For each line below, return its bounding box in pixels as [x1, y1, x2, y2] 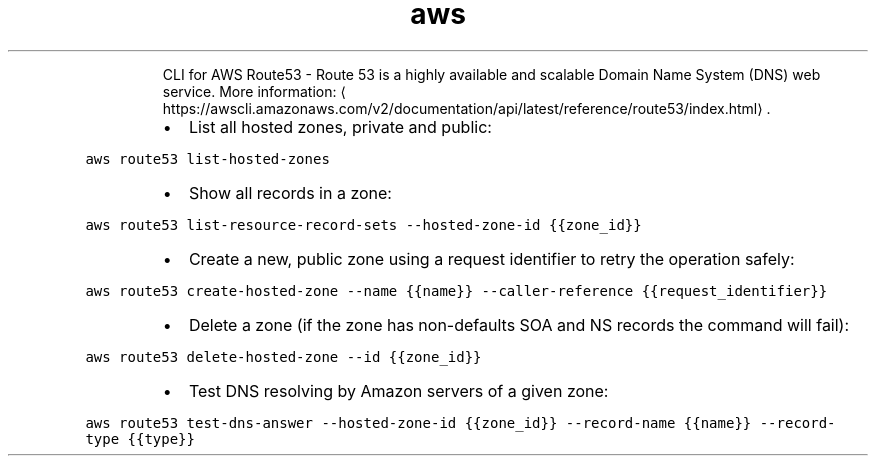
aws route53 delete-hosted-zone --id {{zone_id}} [85, 348, 482, 365]
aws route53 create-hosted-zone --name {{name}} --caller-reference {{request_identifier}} [85, 282, 828, 299]
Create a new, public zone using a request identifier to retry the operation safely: [188, 248, 795, 269]
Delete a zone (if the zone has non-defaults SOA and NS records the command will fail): [188, 314, 850, 335]
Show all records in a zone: [188, 182, 392, 203]
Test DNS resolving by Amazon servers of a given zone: [188, 380, 609, 401]
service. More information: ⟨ [162, 82, 346, 100]
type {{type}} [85, 430, 195, 447]
